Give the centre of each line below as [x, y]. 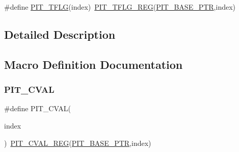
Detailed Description [60, 34]
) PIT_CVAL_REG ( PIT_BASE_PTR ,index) [78, 143]
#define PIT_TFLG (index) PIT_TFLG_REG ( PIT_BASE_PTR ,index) [120, 7]
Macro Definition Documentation [94, 64]
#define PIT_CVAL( [38, 108]
